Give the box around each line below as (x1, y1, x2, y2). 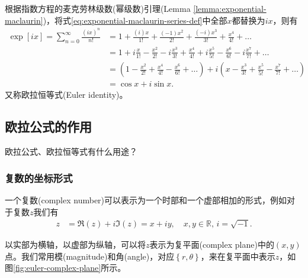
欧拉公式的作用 (5, 117, 92, 136)
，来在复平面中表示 (200, 250, 275, 262)
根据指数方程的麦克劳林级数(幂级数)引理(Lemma (5, 2, 191, 14)
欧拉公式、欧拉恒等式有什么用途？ (5, 145, 137, 158)
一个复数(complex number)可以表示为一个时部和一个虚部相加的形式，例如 (5, 193, 287, 206)
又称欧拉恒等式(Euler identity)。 (5, 88, 128, 101)
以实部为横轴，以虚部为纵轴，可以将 (5, 238, 146, 250)
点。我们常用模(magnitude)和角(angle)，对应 (5, 250, 175, 262)
